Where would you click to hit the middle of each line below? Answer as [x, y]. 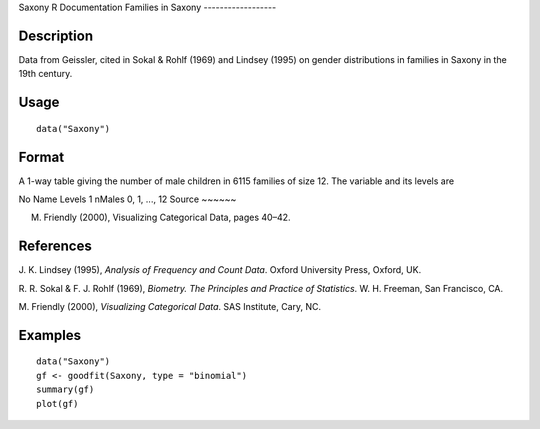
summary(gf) [65, 389]
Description [56, 35]
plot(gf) [57, 403]
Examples [50, 335]
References [55, 246]
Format [41, 156]
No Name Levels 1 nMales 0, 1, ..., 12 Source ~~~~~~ [127, 199]
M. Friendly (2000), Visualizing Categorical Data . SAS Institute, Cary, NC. [170, 307]
